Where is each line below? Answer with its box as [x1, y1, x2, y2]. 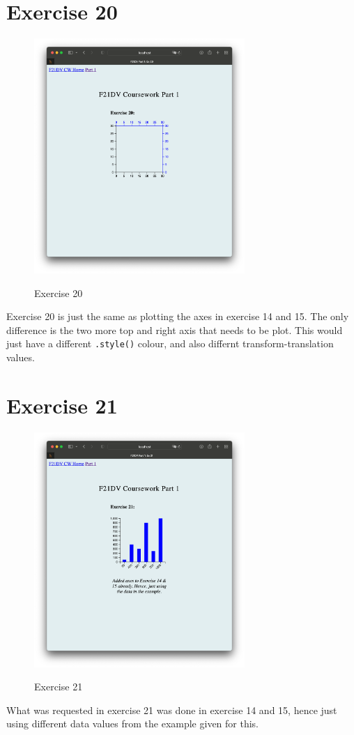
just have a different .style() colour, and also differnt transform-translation [6, 336, 334, 351]
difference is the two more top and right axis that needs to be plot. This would [6, 322, 343, 337]
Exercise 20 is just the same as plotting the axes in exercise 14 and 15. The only [6, 309, 349, 324]
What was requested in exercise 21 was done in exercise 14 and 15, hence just [6, 702, 337, 717]
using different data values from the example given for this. [6, 716, 259, 731]
